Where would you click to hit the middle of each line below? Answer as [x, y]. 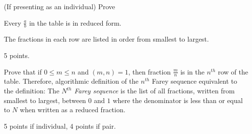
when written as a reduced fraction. [73, 110]
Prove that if [23, 71]
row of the [233, 71]
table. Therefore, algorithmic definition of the [71, 81]
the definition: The [32, 91]
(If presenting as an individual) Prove [60, 6]
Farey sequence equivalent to [195, 81]
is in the [193, 71]
